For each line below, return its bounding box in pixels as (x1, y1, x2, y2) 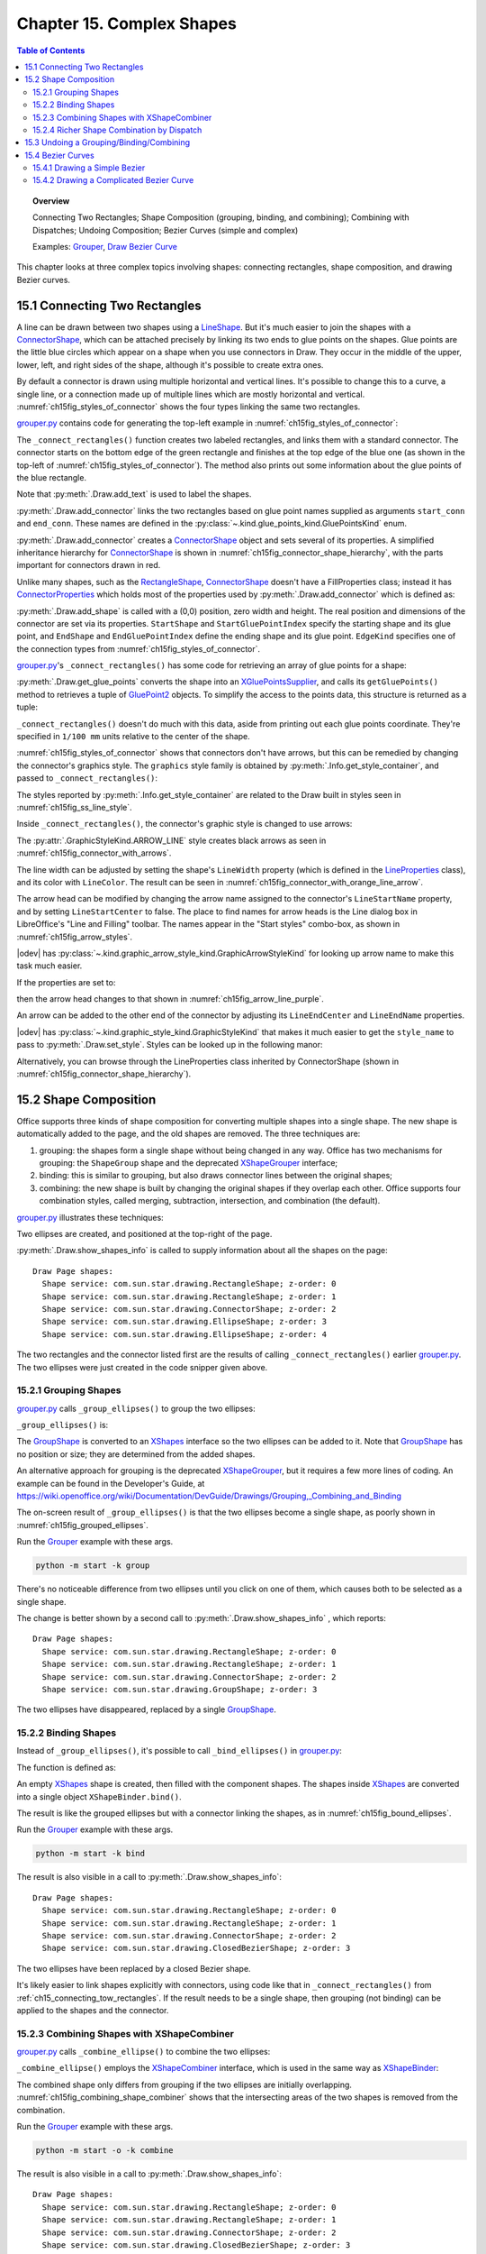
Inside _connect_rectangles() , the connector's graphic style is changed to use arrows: (16, 819, 353, 829)
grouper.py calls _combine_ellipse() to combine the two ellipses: (16, 2047, 271, 2057)
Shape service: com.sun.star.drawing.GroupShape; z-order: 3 (41, 1684, 318, 1694)
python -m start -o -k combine (35, 2145, 175, 2155)
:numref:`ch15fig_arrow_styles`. (16, 931, 133, 942)
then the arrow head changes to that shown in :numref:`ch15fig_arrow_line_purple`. (16, 994, 324, 1004)
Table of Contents (16, 45, 85, 56)
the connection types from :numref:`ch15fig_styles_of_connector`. (16, 643, 261, 654)
